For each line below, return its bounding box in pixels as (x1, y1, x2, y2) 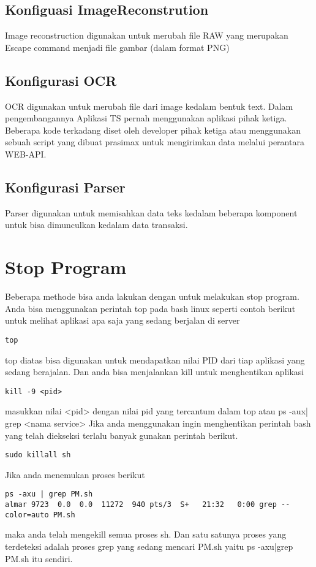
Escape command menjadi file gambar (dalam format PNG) (5, 40, 230, 53)
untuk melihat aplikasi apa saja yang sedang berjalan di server (5, 314, 240, 327)
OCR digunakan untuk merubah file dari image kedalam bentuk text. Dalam (5, 99, 293, 112)
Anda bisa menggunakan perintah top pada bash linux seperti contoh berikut (5, 302, 296, 314)
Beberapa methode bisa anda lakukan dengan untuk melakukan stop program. (5, 290, 299, 303)
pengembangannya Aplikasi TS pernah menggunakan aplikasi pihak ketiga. (5, 112, 287, 124)
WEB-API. (5, 147, 47, 160)
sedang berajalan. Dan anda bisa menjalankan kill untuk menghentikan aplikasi (5, 365, 304, 378)
